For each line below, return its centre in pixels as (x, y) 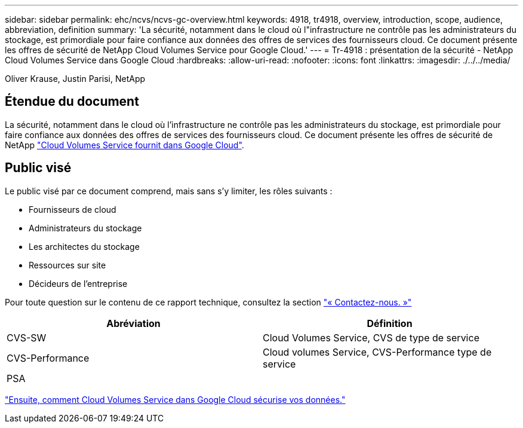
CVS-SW (27, 337)
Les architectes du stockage (84, 246)
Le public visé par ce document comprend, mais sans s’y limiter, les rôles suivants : (169, 191)
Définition (390, 323)
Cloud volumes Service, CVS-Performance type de (377, 352)
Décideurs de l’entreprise (78, 283)
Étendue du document (72, 102)
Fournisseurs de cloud (73, 209)
